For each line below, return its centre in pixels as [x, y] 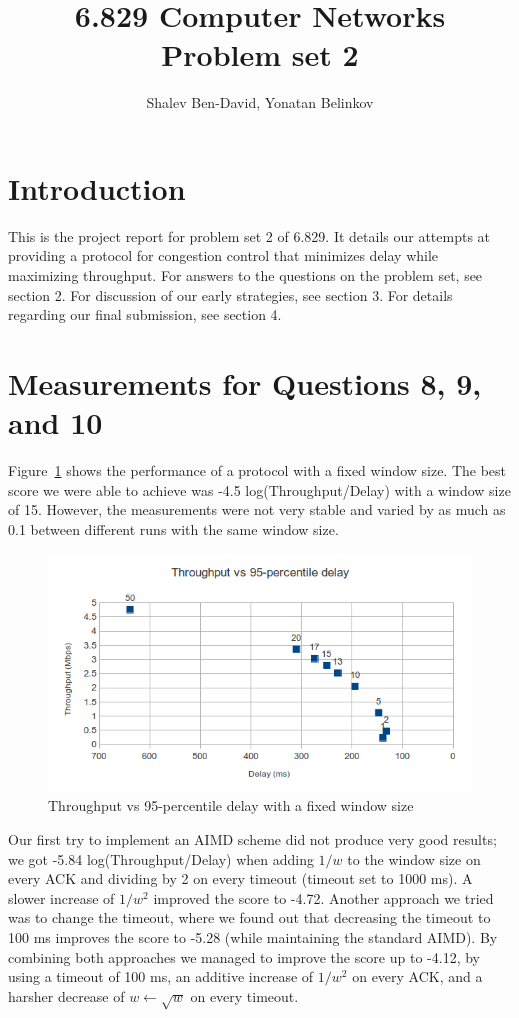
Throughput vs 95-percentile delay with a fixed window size [231, 805]
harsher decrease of [66, 995]
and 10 [55, 422]
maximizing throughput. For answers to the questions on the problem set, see [245, 275]
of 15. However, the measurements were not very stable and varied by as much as [257, 509]
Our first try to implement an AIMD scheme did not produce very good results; [252, 838]
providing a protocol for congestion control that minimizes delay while [223, 255]
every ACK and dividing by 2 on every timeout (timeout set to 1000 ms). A [240, 878]
